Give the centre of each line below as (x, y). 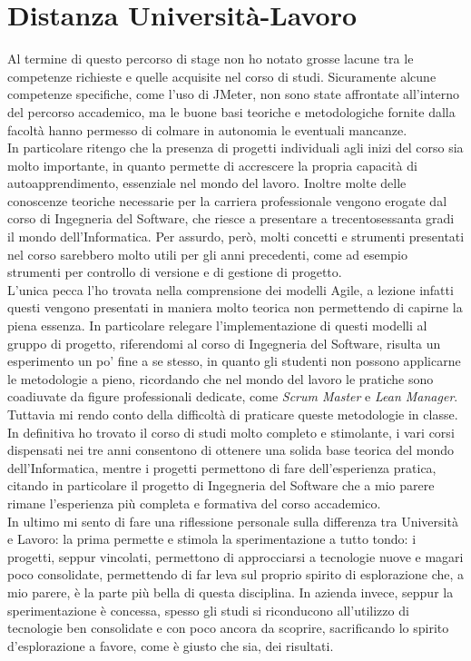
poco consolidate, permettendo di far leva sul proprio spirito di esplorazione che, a (236, 574)
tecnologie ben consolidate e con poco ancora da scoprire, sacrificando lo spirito (228, 628)
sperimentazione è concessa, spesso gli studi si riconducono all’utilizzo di (208, 610)
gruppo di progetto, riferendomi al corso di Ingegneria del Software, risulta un (224, 343)
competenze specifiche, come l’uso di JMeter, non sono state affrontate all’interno (233, 94)
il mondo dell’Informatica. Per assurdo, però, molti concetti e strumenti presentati (236, 237)
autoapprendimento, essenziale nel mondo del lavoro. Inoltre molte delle (207, 183)
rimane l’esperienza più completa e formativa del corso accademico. (194, 503)
